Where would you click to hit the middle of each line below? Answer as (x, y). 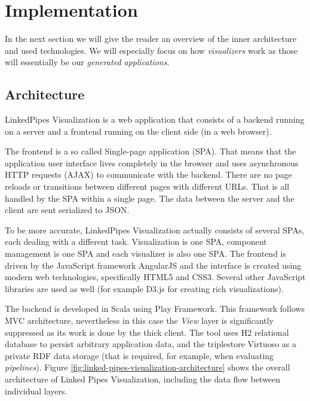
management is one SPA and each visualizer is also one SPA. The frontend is (146, 253)
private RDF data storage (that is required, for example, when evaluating (139, 355)
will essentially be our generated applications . (87, 62)
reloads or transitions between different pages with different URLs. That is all (147, 186)
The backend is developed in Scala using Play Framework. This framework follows (155, 309)
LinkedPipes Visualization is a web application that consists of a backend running (155, 119)
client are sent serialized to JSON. (67, 210)
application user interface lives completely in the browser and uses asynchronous (152, 162)
